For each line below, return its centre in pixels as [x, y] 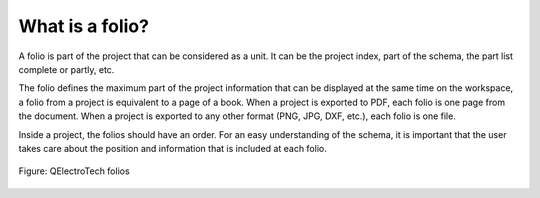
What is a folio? [84, 26]
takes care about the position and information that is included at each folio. [172, 148]
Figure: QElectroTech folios [74, 171]
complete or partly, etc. [66, 69]
